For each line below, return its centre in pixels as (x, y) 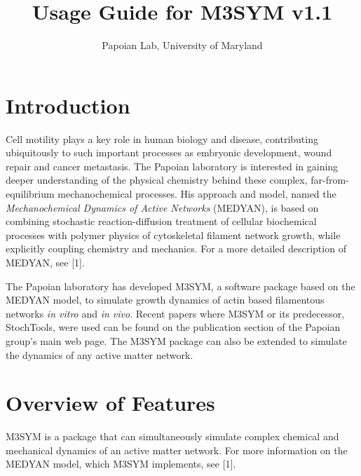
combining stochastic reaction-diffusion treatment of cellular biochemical (161, 221)
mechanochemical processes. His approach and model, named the (197, 194)
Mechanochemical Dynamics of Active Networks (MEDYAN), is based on (162, 207)
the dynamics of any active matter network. (100, 354)
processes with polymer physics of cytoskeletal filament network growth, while (173, 234)
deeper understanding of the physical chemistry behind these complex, (157, 180)
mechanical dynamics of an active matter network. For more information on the (177, 450)
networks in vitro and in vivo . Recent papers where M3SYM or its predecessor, (175, 313)
